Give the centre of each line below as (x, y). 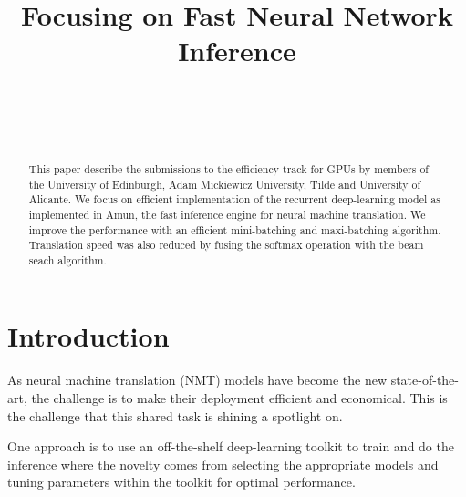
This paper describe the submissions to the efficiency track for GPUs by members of (229, 168)
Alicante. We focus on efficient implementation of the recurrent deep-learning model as (234, 199)
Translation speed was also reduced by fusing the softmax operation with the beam (226, 245)
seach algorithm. (67, 259)
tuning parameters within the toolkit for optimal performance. (181, 482)
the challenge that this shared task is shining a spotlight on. (175, 415)
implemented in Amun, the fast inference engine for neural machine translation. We (227, 214)
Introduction (88, 336)
